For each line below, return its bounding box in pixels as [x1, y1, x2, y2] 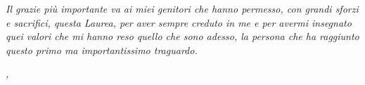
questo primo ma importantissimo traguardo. [6, 42, 198, 57]
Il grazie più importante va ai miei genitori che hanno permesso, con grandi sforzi [6, 1, 359, 15]
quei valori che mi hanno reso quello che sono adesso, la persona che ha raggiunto [6, 29, 359, 44]
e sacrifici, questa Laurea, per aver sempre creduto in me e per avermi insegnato [6, 15, 352, 30]
